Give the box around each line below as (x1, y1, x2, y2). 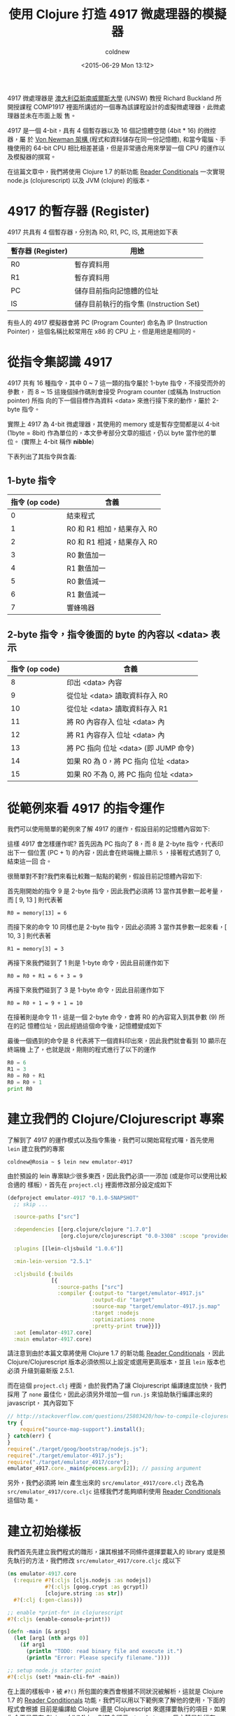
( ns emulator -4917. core (7, 1570, 77, 1577)
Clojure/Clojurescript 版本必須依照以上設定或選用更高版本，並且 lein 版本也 (7, 1358, 226, 1366)
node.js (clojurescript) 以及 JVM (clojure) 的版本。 (7, 176, 152, 184)
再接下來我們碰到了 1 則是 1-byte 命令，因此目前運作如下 (7, 958, 170, 967)
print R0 (7, 1085, 33, 1092)
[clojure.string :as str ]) (44, 1590, 124, 1597)
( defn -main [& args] (7, 1628, 71, 1635)
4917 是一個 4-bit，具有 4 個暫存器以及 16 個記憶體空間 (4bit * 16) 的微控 (7, 126, 217, 134)
